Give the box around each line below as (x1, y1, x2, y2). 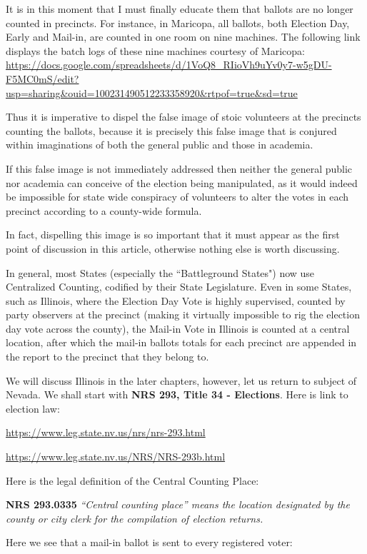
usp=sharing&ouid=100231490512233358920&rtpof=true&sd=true (6, 85, 298, 100)
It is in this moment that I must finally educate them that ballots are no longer (6, 1, 353, 16)
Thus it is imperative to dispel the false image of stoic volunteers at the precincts (6, 109, 361, 124)
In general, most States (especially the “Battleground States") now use (6, 265, 315, 280)
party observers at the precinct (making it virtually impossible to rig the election (6, 307, 360, 322)
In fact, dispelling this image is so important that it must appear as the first (6, 227, 340, 242)
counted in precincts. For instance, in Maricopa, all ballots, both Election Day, (6, 15, 350, 30)
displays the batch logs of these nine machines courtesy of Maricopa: (6, 43, 305, 58)
